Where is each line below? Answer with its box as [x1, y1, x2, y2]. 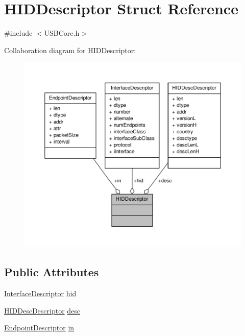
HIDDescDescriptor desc [4, 305, 81, 316]
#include [4, 28, 33, 38]
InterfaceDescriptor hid [4, 288, 77, 299]
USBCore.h [44, 28, 80, 38]
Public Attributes [4, 264, 99, 280]
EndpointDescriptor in [4, 322, 75, 333]
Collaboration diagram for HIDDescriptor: [4, 44, 136, 55]
